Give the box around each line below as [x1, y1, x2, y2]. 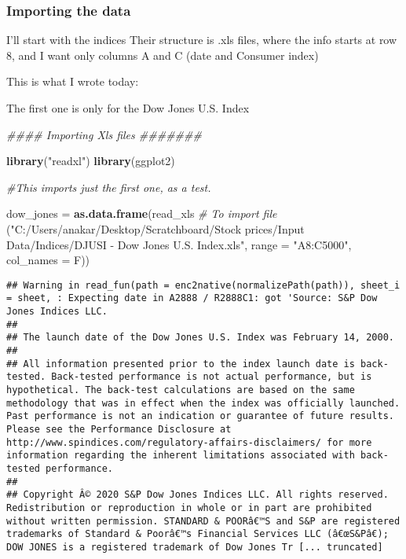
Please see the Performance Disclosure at [6, 423, 232, 435]
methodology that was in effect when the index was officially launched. [6, 397, 401, 409]
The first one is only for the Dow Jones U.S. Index [6, 100, 250, 116]
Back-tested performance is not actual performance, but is [51, 371, 372, 383]
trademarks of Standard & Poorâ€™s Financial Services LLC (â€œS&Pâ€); [6, 528, 389, 540]
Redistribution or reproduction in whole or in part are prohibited [6, 502, 372, 513]
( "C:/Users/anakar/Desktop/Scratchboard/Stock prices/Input [6, 220, 305, 237]
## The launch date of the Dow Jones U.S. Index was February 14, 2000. [6, 332, 394, 344]
